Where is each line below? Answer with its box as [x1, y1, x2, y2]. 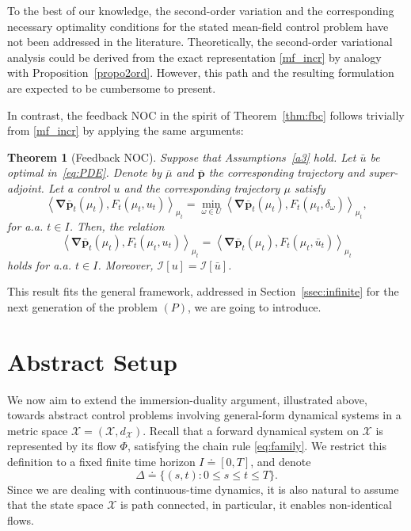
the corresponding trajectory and [208, 164, 365, 181]
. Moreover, [97, 256, 154, 273]
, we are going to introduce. [188, 298, 322, 315]
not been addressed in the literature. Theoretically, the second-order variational [7, 33, 393, 50]
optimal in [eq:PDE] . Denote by [7, 164, 162, 181]
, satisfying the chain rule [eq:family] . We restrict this [127, 437, 387, 454]
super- [368, 164, 398, 181]
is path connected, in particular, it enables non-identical [120, 496, 392, 513]
